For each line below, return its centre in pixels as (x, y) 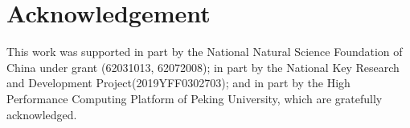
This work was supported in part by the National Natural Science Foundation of (205, 52)
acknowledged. (42, 114)
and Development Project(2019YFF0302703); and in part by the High (178, 83)
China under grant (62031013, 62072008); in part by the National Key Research (203, 67)
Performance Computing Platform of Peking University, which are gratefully (195, 98)
